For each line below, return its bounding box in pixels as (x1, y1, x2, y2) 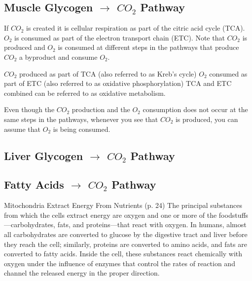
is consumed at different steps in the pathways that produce (58, 42, 239, 52)
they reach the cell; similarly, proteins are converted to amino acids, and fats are (4, 239, 247, 249)
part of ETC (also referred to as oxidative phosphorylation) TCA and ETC (4, 78, 232, 88)
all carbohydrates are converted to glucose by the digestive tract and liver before (4, 229, 248, 239)
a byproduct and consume (19, 51, 98, 62)
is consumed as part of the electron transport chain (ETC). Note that (14, 32, 225, 42)
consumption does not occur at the (143, 104, 248, 115)
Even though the (4, 104, 55, 115)
